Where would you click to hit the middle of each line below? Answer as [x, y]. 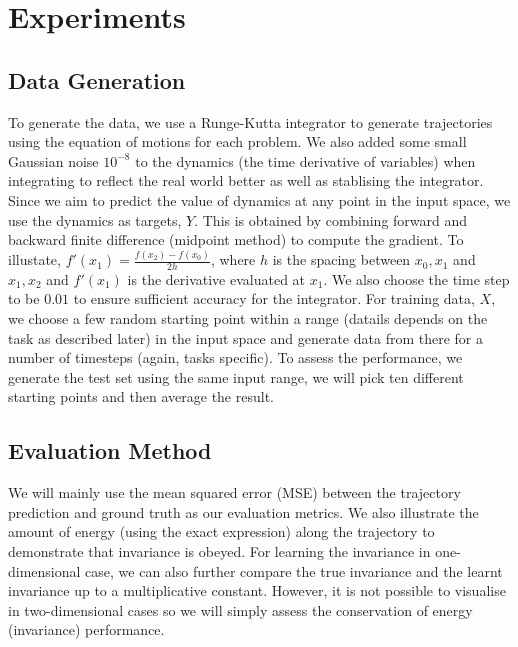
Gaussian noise [53, 160]
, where [233, 259]
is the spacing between [341, 259]
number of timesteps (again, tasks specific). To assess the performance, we [235, 357]
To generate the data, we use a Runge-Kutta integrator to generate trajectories [250, 121]
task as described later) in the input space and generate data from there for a [245, 337]
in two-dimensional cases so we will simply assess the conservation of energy [240, 609]
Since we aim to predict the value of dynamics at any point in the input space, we [259, 199]
